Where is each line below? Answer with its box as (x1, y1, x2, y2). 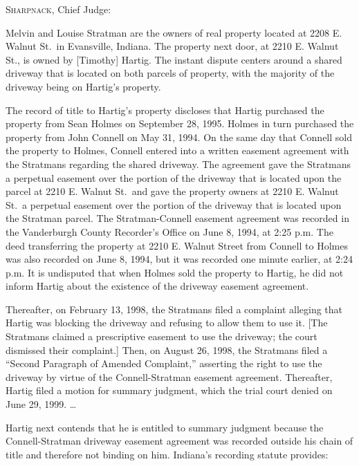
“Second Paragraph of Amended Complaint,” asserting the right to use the (6, 356, 322, 371)
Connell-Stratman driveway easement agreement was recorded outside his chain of (6, 434, 353, 448)
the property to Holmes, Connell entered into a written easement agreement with (6, 143, 349, 158)
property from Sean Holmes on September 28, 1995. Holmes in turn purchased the (6, 116, 354, 131)
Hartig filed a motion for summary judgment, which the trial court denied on (6, 383, 333, 398)
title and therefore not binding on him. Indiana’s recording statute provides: (6, 447, 329, 461)
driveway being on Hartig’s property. (6, 79, 161, 93)
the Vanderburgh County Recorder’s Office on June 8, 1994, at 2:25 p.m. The (6, 224, 333, 239)
